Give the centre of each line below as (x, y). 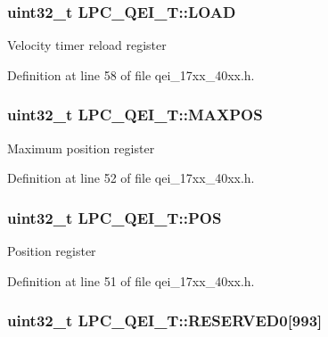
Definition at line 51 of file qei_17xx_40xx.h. (131, 280)
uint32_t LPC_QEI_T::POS (115, 217)
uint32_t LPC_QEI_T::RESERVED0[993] (165, 321)
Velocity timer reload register (87, 45)
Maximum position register (81, 148)
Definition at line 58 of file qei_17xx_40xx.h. (131, 74)
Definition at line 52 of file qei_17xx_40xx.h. (131, 178)
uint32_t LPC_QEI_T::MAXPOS (135, 115)
